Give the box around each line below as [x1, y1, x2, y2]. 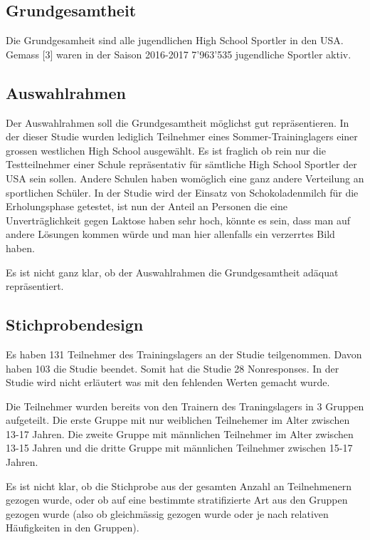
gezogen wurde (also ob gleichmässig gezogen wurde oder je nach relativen [6, 506, 329, 521]
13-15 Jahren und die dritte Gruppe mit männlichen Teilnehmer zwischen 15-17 [6, 440, 353, 455]
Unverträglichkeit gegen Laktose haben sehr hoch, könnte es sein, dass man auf [6, 212, 351, 227]
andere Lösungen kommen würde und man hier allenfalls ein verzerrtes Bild [6, 227, 335, 242]
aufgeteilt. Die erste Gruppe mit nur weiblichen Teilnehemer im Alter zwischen [6, 412, 350, 427]
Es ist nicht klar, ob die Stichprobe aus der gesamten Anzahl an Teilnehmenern [6, 478, 351, 493]
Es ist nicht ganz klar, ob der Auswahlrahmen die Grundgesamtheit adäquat [6, 264, 339, 279]
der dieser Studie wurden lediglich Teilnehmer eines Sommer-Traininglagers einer [6, 129, 358, 144]
